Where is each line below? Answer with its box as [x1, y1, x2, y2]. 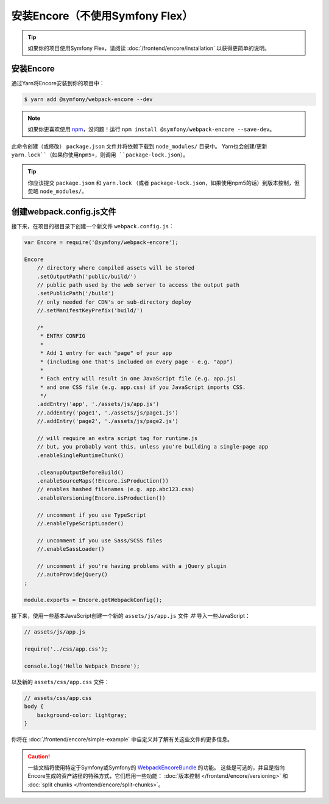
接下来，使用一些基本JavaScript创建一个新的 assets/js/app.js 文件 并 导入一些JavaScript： [11, 612, 251, 620]
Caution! [27, 752, 51, 760]
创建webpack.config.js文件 [11, 206, 116, 217]
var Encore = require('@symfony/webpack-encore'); [24, 239, 179, 246]
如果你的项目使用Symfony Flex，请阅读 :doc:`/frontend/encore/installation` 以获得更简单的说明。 [27, 44, 271, 52]
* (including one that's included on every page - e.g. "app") [40, 358, 233, 365]
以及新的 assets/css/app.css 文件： [11, 678, 110, 685]
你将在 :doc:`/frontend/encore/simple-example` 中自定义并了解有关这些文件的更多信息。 [11, 736, 233, 743]
